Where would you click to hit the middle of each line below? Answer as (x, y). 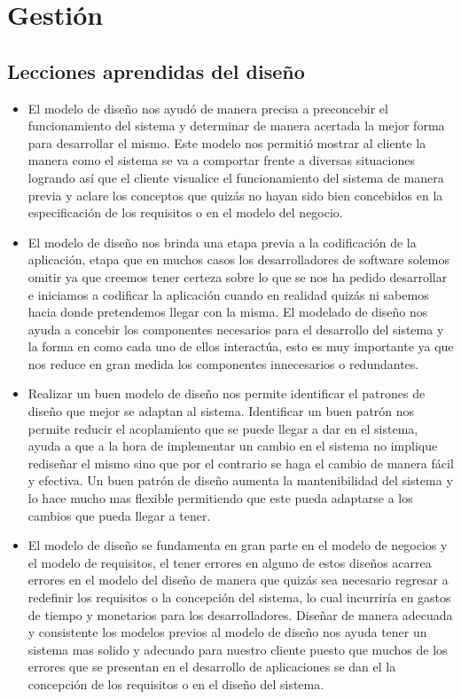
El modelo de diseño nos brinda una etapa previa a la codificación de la (222, 242)
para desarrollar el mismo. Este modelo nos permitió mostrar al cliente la (227, 142)
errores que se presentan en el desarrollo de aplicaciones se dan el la (212, 667)
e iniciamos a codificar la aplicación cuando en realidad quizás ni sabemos (228, 294)
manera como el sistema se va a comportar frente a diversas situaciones (221, 160)
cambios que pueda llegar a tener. (119, 515)
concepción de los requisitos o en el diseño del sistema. (176, 683)
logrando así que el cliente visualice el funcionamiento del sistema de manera (236, 177)
